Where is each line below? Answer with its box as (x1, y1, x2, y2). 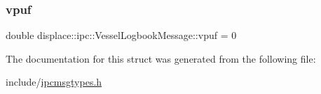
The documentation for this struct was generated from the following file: (6, 51, 316, 65)
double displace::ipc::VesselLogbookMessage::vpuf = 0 (6, 28, 237, 42)
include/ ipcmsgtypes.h (6, 75, 102, 89)
